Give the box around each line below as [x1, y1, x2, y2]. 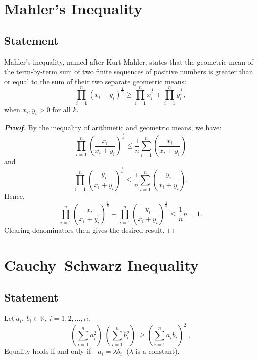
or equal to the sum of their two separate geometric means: [4, 76, 186, 86]
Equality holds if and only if [4, 346, 91, 356]
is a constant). [135, 346, 180, 356]
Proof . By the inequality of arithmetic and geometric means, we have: [4, 122, 222, 133]
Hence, [4, 191, 25, 201]
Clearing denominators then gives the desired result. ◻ [4, 225, 174, 235]
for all [52, 104, 71, 115]
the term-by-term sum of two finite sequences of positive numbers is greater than [4, 66, 253, 77]
